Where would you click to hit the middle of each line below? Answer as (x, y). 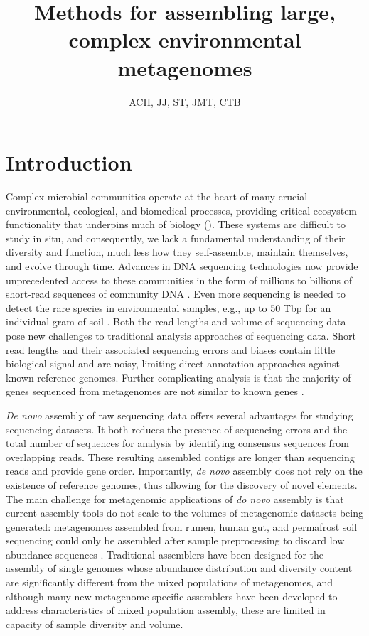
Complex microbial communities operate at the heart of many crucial (157, 196)
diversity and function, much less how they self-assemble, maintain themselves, (177, 252)
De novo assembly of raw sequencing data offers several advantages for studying (180, 415)
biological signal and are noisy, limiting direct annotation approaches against (173, 363)
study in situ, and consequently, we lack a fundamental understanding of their (176, 238)
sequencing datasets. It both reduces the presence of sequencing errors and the (177, 429)
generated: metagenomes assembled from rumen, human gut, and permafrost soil (182, 526)
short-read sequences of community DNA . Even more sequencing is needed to (176, 294)
